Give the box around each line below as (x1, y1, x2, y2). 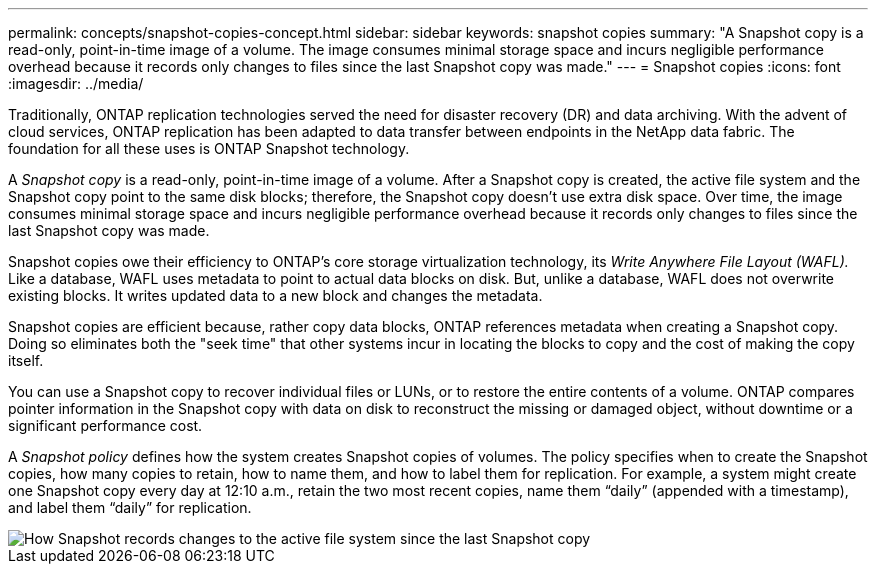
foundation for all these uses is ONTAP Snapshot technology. (8, 140, 410, 157)
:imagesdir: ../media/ (8, 75, 144, 92)
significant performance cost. (8, 417, 203, 434)
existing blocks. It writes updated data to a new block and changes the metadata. (8, 287, 543, 304)
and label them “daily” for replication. (8, 499, 252, 516)
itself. (8, 352, 44, 369)
